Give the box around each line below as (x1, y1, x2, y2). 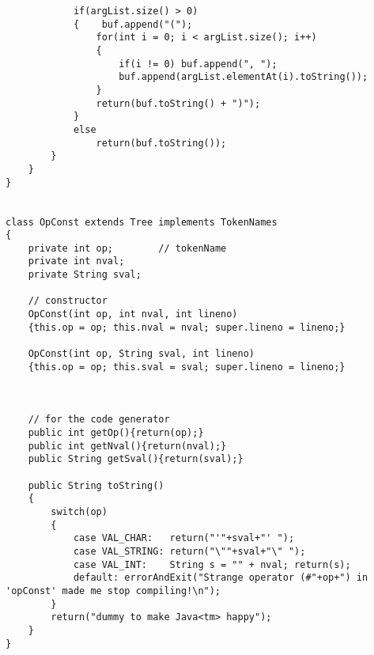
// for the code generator (28, 414, 170, 426)
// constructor (28, 295, 108, 307)
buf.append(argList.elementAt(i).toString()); (119, 71, 368, 83)
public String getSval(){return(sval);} (28, 453, 244, 465)
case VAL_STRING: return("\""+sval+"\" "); (73, 545, 306, 557)
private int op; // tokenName (28, 242, 227, 254)
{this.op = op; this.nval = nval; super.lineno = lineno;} (28, 321, 346, 333)
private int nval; (28, 256, 125, 267)
